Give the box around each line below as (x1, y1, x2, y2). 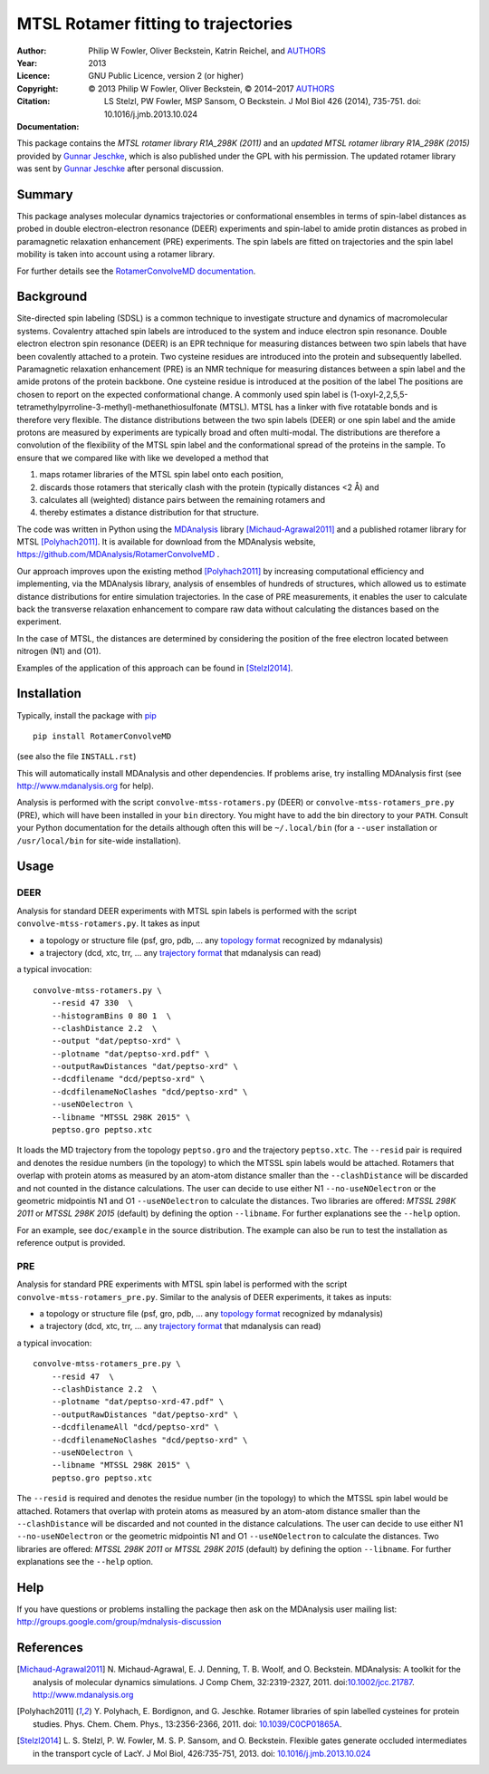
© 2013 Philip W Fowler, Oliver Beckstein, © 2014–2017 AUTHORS (88, 82, 335, 94)
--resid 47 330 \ (51, 998, 134, 1008)
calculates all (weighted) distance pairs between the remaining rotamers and (39, 494, 326, 505)
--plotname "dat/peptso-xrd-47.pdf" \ (51, 1396, 225, 1407)
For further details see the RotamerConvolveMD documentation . (16, 265, 256, 276)
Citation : (16, 96, 51, 107)
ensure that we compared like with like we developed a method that (16, 452, 269, 463)
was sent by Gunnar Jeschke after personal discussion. (16, 163, 224, 174)
